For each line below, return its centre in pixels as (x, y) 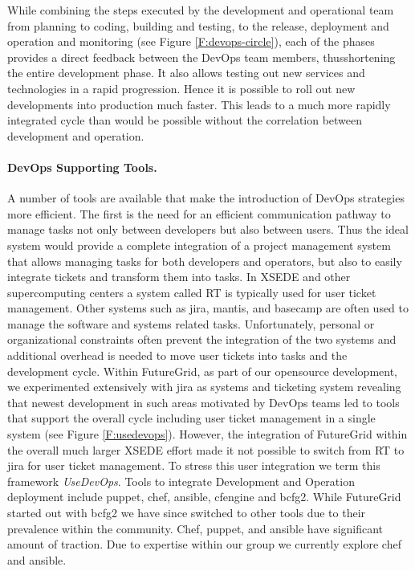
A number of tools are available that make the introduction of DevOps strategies (206, 198)
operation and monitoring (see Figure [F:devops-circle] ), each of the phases (191, 41)
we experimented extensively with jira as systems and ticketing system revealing (204, 387)
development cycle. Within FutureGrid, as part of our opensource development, (203, 371)
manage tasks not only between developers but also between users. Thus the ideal (208, 229)
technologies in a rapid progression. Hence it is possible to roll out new (181, 88)
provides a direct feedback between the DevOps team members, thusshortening (201, 57)
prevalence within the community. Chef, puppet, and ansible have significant (195, 528)
